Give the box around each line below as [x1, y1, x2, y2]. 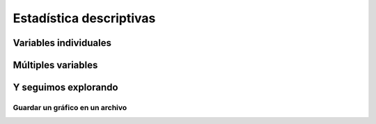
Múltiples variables [13, 59, 98, 71]
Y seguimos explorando [13, 82, 118, 93]
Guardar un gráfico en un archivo [13, 102, 127, 112]
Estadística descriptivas [13, 10, 156, 26]
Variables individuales [13, 37, 111, 49]
